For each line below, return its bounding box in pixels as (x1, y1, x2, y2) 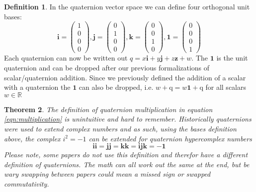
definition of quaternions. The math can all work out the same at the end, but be (4, 159, 250, 169)
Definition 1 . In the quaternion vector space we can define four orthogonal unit (4, 1, 250, 11)
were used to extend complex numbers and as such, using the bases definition (4, 123, 237, 133)
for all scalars (205, 82, 246, 92)
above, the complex (4, 133, 61, 143)
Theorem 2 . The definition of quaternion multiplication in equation (4, 104, 213, 114)
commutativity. (4, 178, 49, 189)
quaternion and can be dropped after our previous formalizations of (4, 62, 210, 72)
